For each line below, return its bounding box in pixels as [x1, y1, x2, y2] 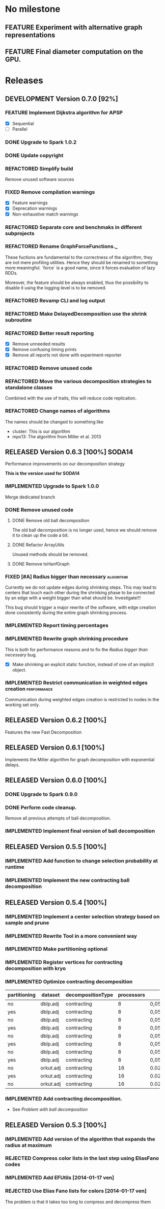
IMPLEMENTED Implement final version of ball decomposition [5, 827, 155, 834]
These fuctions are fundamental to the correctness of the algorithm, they [5, 254, 153, 260]
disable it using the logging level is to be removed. [5, 284, 107, 290]
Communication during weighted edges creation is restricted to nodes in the [5, 696, 160, 702]
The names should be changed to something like [5, 419, 104, 425]
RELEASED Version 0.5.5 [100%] [5, 843, 107, 851]
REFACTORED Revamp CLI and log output [5, 297, 106, 304]
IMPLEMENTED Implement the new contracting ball [5, 877, 130, 884]
